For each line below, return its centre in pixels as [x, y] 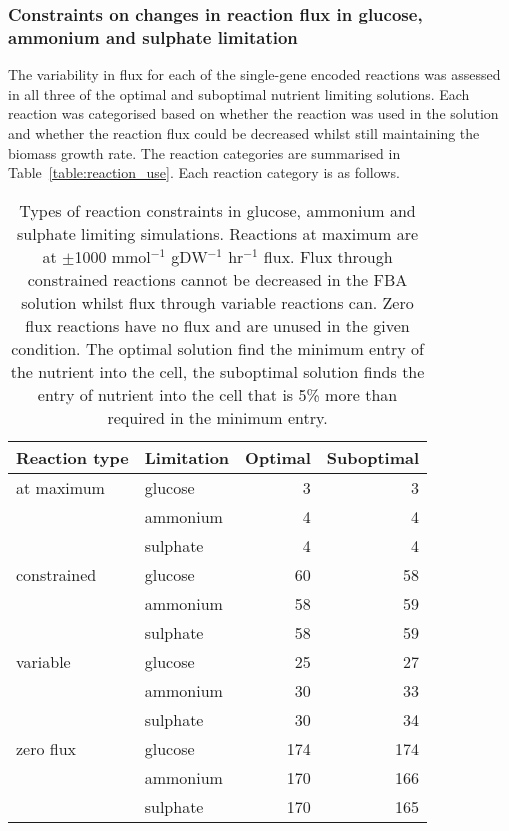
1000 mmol [112, 256]
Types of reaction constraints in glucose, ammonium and [217, 210]
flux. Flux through [328, 256]
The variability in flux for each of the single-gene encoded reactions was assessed [254, 74]
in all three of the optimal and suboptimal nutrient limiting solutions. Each [239, 93]
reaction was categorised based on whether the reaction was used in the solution [253, 113]
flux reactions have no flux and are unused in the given [217, 325]
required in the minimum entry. [217, 417]
